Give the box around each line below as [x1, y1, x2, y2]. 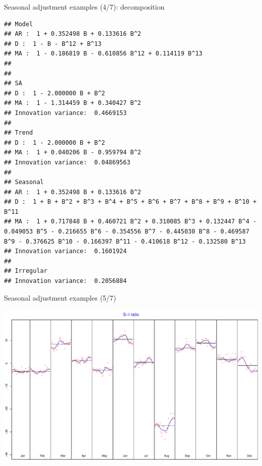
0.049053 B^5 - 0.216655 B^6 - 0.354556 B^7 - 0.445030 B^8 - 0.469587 [4, 228, 249, 236]
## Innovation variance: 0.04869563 [4, 158, 130, 166]
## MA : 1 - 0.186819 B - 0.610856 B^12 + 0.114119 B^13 [4, 50, 203, 57]
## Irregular [4, 267, 47, 275]
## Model [4, 20, 33, 28]
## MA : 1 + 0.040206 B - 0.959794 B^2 [4, 149, 142, 156]
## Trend [4, 129, 33, 137]
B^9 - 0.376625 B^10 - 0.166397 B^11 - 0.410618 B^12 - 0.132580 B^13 [4, 238, 246, 245]
